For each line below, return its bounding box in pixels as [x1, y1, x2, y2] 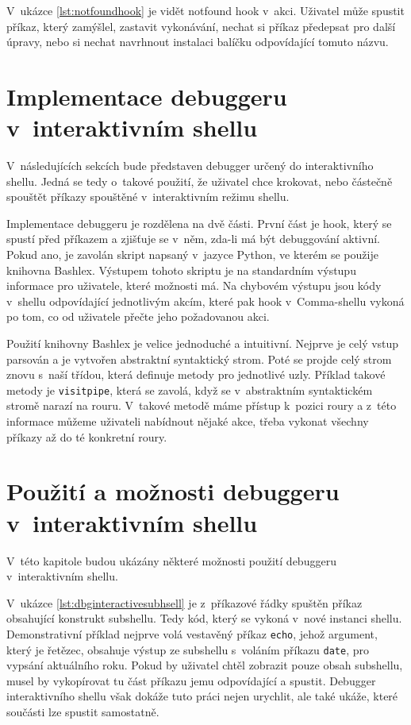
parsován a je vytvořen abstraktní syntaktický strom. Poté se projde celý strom [6, 350, 392, 367]
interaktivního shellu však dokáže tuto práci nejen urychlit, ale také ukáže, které [6, 688, 398, 704]
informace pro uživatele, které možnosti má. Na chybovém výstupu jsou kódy [6, 277, 382, 294]
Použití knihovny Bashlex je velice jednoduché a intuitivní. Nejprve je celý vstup [6, 335, 399, 352]
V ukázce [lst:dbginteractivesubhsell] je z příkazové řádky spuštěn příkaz [6, 594, 363, 611]
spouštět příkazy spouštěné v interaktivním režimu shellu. [6, 188, 290, 205]
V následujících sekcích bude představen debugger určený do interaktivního [6, 157, 374, 174]
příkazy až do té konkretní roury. [6, 428, 167, 445]
